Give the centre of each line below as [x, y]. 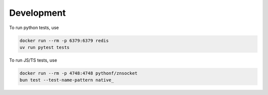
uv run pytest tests [44, 47]
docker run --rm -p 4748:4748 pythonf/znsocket [78, 73]
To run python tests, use [34, 28]
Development [37, 13]
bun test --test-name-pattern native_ [67, 80]
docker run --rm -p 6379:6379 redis [64, 40]
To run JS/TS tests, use [33, 60]
